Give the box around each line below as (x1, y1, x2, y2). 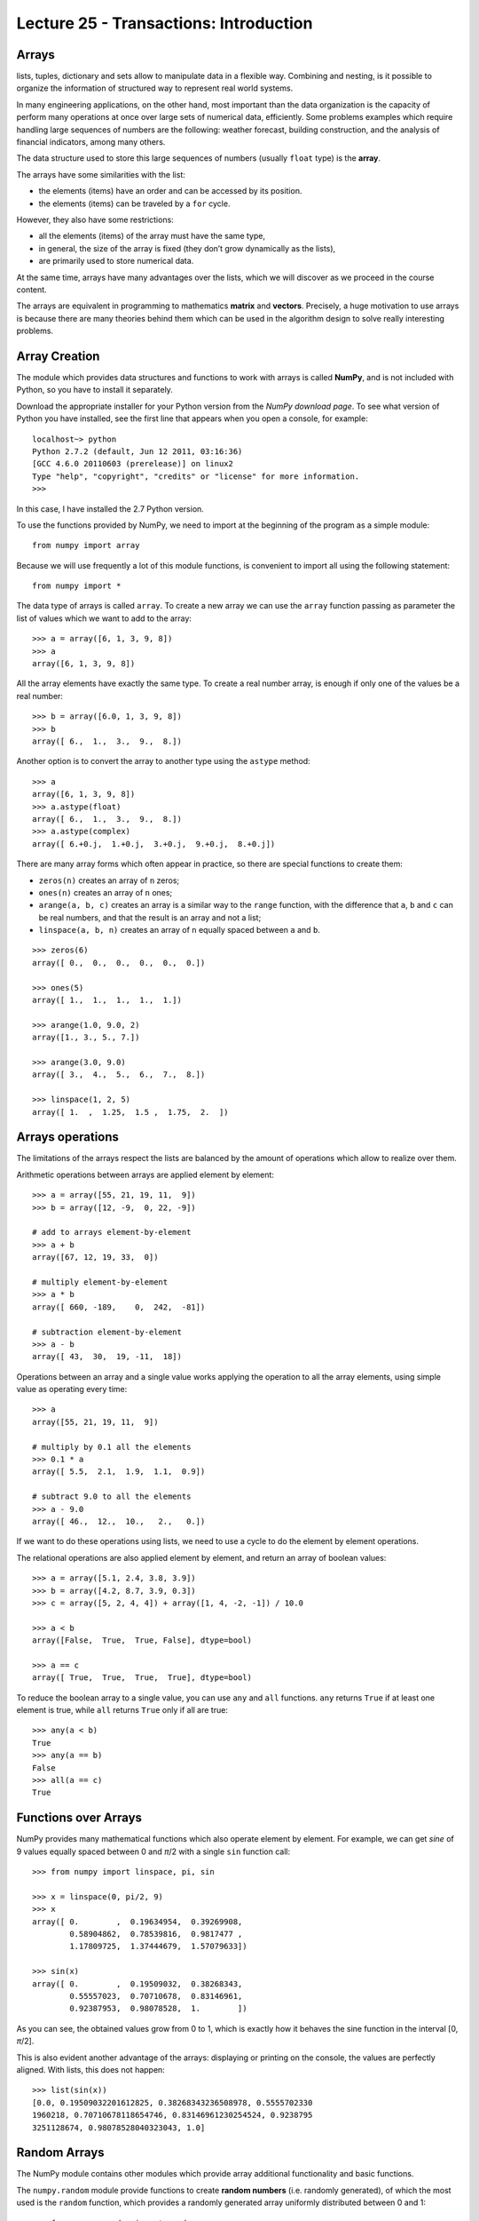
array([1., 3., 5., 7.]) (32, 1032, 140, 1043)
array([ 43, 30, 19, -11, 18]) (32, 1351, 182, 1362)
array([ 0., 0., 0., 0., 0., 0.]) (32, 958, 206, 967)
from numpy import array (32, 540, 140, 551)
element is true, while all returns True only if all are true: (16, 1705, 228, 1716)
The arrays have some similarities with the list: (16, 169, 185, 179)
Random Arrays (16, 2145, 106, 2161)
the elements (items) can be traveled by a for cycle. (38, 198, 231, 209)
